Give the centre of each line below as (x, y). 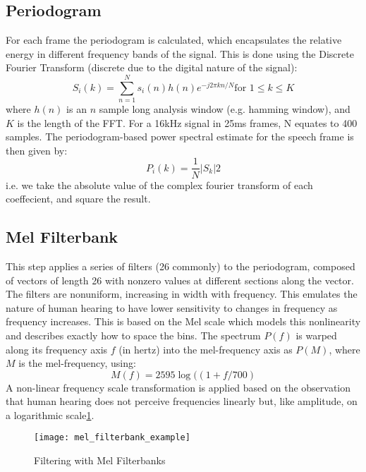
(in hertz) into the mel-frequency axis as (206, 349)
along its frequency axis (57, 349)
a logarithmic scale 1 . (50, 414)
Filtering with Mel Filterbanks (100, 460)
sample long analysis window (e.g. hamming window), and (225, 109)
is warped (316, 335)
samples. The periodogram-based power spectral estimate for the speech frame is (180, 137)
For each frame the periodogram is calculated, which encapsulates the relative (174, 40)
